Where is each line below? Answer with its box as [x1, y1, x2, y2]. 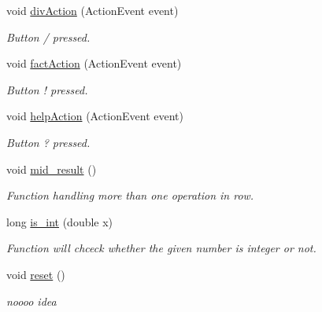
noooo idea [6, 292, 57, 309]
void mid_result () [6, 160, 97, 177]
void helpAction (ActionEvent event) [6, 108, 183, 124]
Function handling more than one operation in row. [6, 187, 254, 204]
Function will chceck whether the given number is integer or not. [6, 240, 316, 256]
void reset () [6, 266, 65, 282]
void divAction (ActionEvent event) [6, 2, 179, 18]
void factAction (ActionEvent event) [6, 55, 182, 72]
